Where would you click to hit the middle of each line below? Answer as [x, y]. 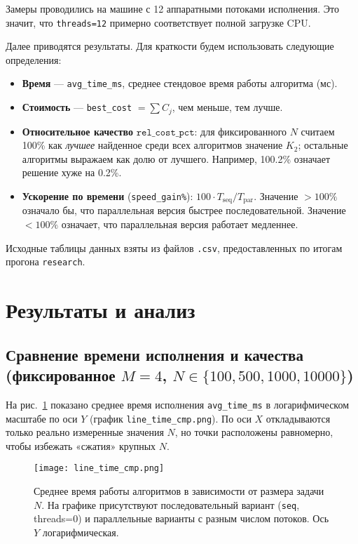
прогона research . [46, 261]
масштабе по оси [42, 418]
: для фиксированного [241, 131]
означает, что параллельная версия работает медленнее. [180, 224]
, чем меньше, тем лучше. [227, 107]
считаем [318, 131]
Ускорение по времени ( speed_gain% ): [108, 195]
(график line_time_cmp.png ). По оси [170, 418]
